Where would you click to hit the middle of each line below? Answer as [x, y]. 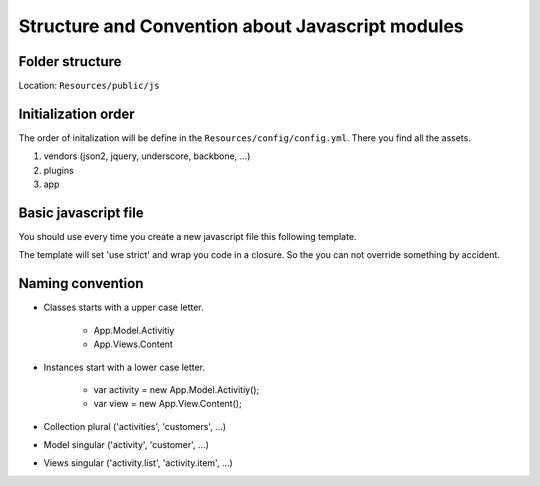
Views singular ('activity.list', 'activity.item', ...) [138, 463]
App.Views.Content [133, 344]
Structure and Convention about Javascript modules [241, 26]
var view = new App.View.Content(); [167, 404]
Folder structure [70, 61]
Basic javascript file [81, 212]
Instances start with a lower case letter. [124, 367]
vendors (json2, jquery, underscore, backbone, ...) [147, 156]
